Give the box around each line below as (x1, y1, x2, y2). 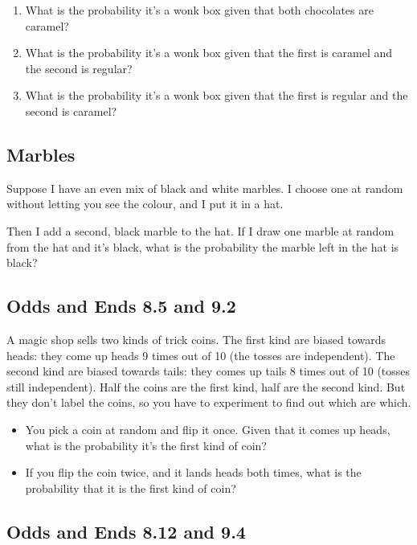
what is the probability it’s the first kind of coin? (25, 436, 267, 453)
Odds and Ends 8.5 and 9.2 (6, 293, 236, 318)
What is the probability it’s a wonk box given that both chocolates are (25, 2, 374, 18)
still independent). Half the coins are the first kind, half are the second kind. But (6, 378, 406, 395)
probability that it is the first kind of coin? (25, 479, 236, 496)
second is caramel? (25, 102, 117, 119)
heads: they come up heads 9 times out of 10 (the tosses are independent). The (6, 346, 395, 363)
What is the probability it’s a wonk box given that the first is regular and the (25, 87, 408, 104)
